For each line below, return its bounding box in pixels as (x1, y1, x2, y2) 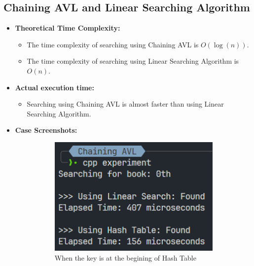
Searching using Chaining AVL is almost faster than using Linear (27, 99, 224, 109)
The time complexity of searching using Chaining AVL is (27, 39, 199, 49)
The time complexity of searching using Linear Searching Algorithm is (27, 56, 239, 66)
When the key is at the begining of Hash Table (54, 252, 196, 263)
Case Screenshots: (15, 125, 77, 135)
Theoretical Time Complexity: (15, 23, 120, 33)
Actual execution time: (15, 82, 94, 92)
